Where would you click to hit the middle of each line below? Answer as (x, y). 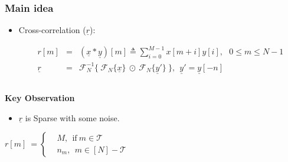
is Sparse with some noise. (72, 117)
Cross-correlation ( (52, 30)
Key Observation (40, 98)
